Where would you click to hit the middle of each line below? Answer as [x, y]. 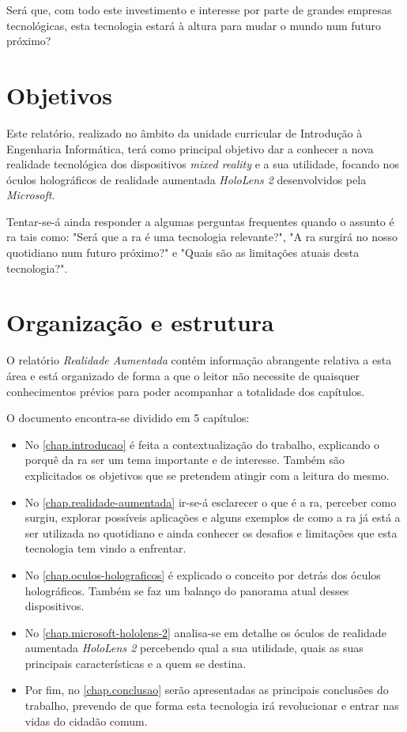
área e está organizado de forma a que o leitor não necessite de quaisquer [183, 375]
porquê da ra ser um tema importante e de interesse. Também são [185, 460]
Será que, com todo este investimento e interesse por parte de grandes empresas [199, 9]
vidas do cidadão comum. [86, 721]
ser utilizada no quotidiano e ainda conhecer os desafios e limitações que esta [211, 532]
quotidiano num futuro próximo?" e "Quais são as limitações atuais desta [183, 253]
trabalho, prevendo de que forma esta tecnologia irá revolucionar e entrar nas [212, 706]
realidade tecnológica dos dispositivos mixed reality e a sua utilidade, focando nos [203, 164]
